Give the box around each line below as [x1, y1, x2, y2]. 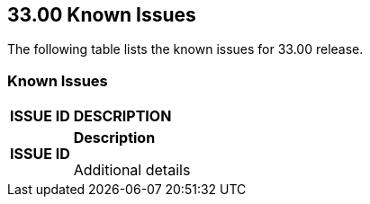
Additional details [73, 161, 191, 180]
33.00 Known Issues [7, 4, 196, 26]
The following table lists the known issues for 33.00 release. [7, 41, 364, 58]
